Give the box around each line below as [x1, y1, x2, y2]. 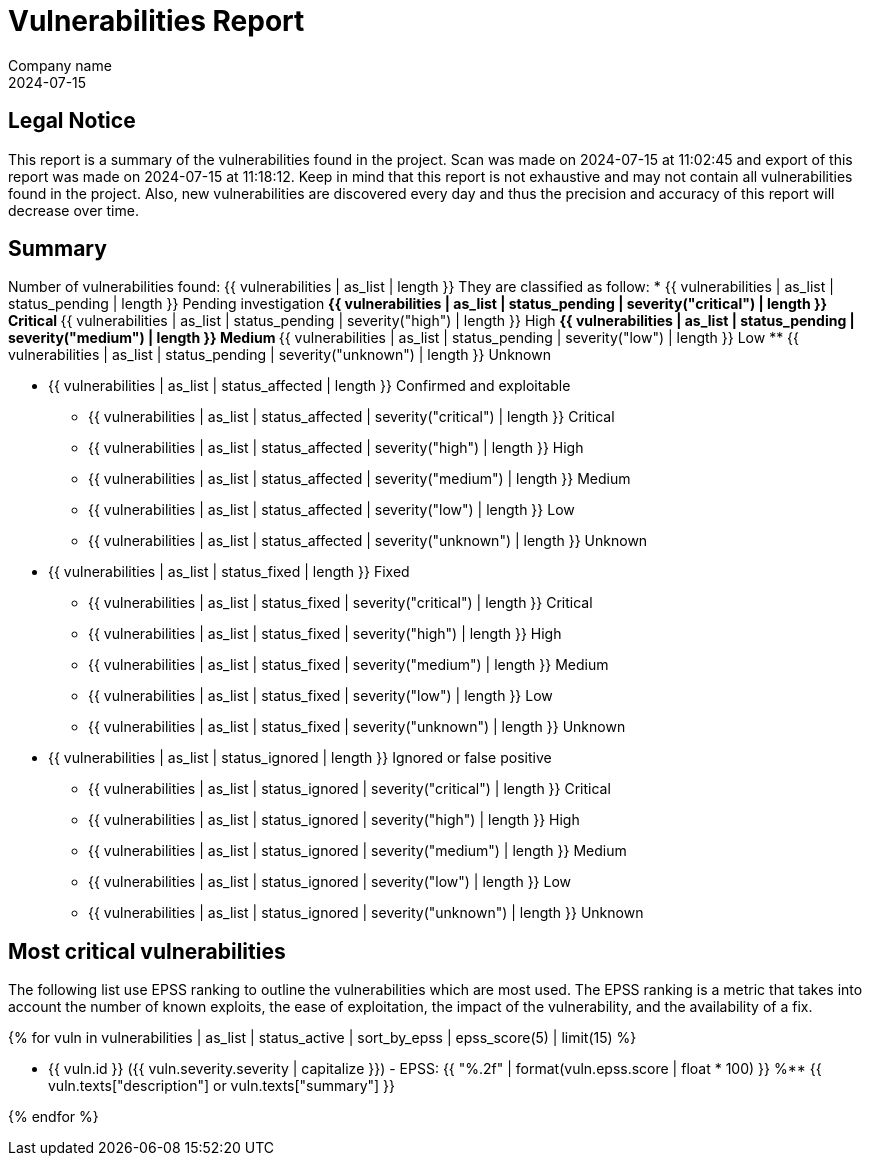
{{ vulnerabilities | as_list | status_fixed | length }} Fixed [48, 563, 410, 581]
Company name [8, 56, 112, 74]
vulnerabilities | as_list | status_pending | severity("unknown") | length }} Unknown [8, 346, 551, 364]
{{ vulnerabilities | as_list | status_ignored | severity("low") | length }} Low [88, 873, 572, 891]
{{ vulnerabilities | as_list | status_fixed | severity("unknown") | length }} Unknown [88, 718, 626, 736]
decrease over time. [8, 201, 139, 219]
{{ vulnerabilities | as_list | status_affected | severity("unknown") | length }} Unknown [88, 532, 648, 550]
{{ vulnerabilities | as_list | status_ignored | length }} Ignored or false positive [48, 749, 552, 767]
